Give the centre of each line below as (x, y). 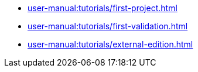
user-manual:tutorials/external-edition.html (110, 44)
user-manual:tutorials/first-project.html (103, 8)
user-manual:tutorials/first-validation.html (108, 26)
